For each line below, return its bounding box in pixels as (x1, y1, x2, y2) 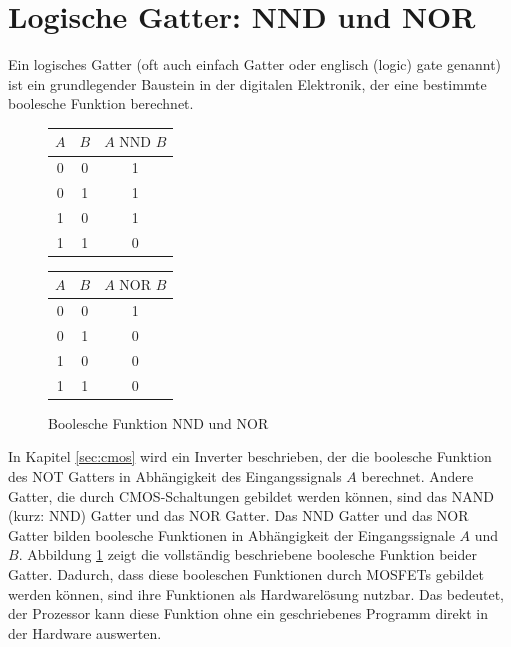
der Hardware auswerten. (8, 622, 162, 643)
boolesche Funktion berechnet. (8, 93, 194, 114)
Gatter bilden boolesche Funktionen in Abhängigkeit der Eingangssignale (8, 524, 455, 545)
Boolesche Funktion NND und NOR (48, 412, 269, 433)
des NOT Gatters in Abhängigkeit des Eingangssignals (8, 466, 342, 487)
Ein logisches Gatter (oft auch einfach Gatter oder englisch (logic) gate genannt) (8, 54, 502, 75)
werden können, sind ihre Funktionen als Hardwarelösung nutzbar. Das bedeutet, (8, 583, 505, 604)
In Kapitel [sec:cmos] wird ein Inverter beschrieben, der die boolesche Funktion (8, 446, 492, 467)
